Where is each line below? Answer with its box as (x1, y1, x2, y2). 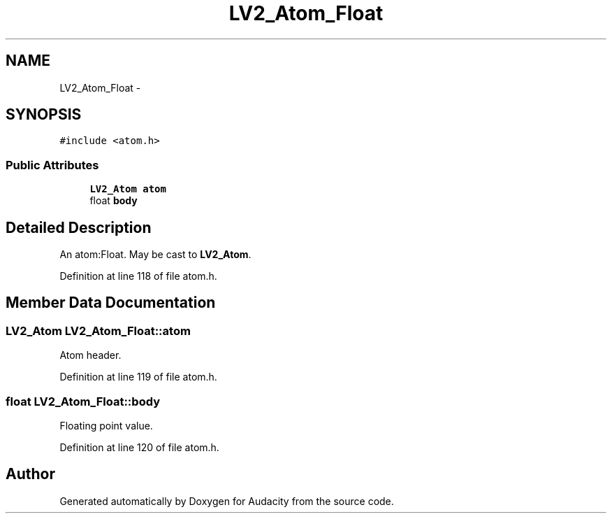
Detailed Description (6, 218, 152, 236)
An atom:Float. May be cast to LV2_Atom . (59, 248, 252, 261)
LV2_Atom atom (89, 183, 166, 195)
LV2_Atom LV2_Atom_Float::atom (6, 323, 191, 338)
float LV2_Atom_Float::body (6, 394, 161, 408)
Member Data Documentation (6, 294, 216, 312)
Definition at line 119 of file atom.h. (59, 371, 217, 383)
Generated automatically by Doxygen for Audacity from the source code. (59, 495, 394, 507)
